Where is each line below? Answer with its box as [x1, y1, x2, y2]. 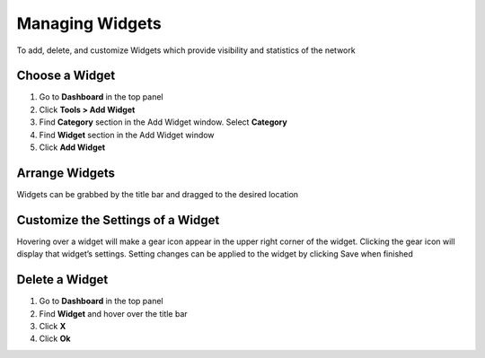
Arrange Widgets [16, 165, 116, 180]
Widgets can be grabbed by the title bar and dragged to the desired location [16, 188, 299, 199]
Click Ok [39, 333, 71, 345]
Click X [39, 320, 66, 331]
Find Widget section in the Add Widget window [39, 129, 215, 140]
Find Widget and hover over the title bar [39, 308, 188, 319]
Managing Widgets [16, 13, 162, 33]
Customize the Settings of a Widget [16, 212, 220, 228]
